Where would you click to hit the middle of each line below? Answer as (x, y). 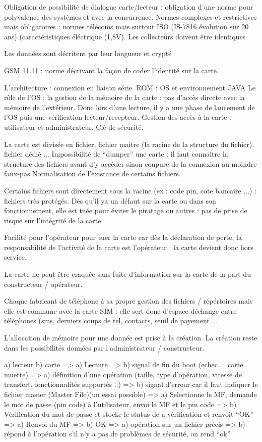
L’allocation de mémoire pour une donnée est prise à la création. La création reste (131, 338)
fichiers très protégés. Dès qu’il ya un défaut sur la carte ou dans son (110, 200)
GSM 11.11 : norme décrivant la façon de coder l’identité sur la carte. (111, 70)
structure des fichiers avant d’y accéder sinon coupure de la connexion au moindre (130, 163)
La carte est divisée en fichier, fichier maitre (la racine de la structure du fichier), (129, 144)
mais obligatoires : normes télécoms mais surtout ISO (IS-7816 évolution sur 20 (126, 27)
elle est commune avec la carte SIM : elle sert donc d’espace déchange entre (120, 310)
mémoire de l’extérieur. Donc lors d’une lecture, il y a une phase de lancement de (129, 107)
